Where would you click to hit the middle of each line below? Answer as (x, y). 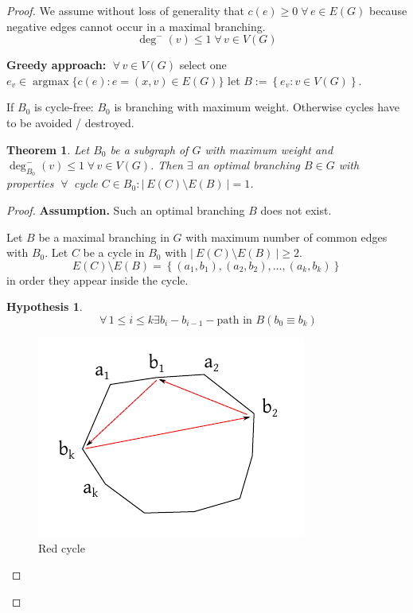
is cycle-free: (64, 107)
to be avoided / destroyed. (70, 122)
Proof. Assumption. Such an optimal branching (126, 210)
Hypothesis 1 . (45, 306)
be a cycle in (114, 252)
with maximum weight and (269, 149)
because (388, 10)
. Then (167, 165)
